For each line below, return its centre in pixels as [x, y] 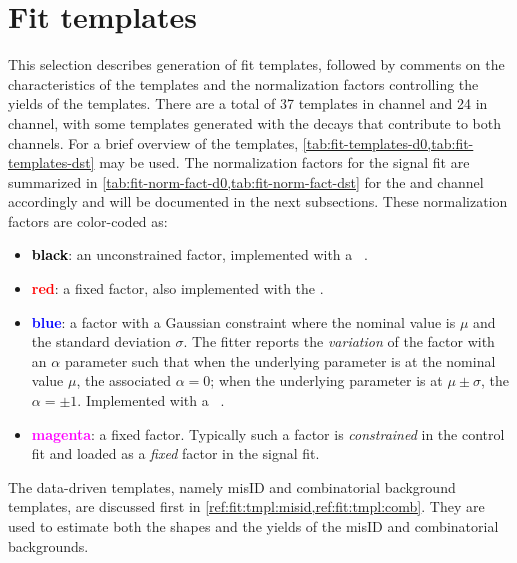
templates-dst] [51, 162]
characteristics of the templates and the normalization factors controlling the [243, 83]
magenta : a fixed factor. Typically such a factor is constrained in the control [268, 433]
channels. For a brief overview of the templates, [153, 142]
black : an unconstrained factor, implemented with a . [199, 254]
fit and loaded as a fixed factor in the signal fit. [175, 453]
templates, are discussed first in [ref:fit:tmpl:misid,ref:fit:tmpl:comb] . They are [246, 506]
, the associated [124, 380]
